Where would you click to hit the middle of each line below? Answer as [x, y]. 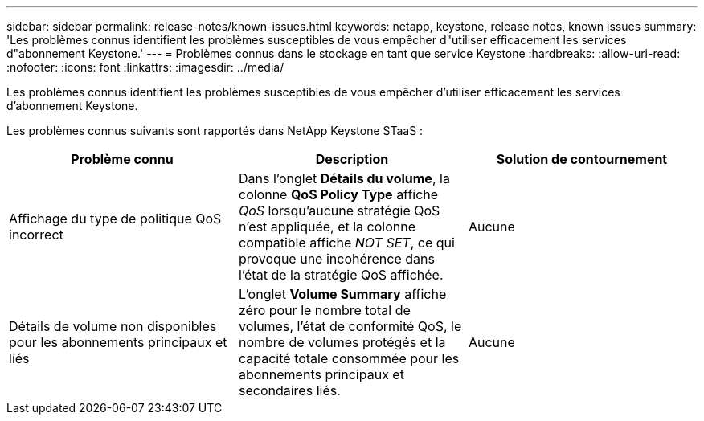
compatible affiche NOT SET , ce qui [346, 243]
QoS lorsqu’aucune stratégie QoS [339, 210]
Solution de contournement [582, 159]
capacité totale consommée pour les [349, 358]
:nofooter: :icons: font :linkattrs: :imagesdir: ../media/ [145, 67]
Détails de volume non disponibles [113, 326]
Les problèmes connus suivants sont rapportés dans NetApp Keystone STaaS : [215, 131]
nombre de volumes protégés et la [342, 342]
